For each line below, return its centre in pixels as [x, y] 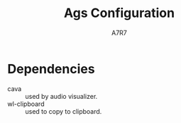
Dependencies [51, 69]
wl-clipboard [26, 104]
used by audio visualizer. [61, 96]
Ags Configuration [119, 13]
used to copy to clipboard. [64, 111]
